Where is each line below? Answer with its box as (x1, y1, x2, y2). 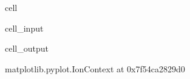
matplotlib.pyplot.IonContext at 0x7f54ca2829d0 (5, 62, 185, 75)
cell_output (5, 42, 49, 55)
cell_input (5, 21, 44, 34)
